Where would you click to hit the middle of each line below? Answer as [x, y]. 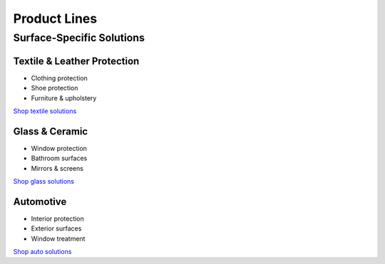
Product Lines [55, 19]
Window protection [59, 148]
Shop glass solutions [44, 181]
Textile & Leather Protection [76, 61]
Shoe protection [55, 88]
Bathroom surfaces [59, 158]
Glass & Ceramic [51, 131]
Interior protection [58, 218]
